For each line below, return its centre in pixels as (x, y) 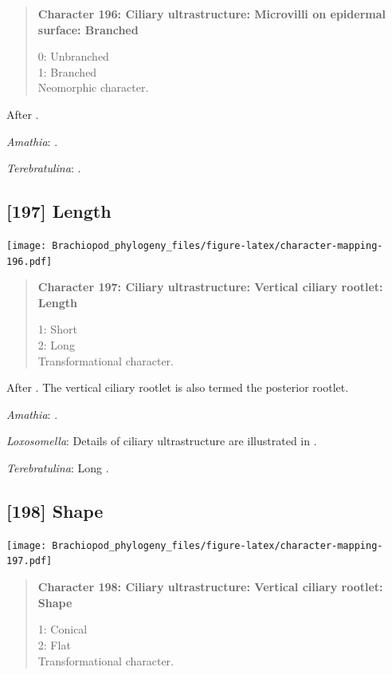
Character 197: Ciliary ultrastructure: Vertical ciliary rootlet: (210, 287)
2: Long (56, 345)
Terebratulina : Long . (58, 468)
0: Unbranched (73, 56)
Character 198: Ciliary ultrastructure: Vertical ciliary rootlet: (210, 587)
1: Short (57, 329)
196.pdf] (29, 261)
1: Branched (67, 71)
